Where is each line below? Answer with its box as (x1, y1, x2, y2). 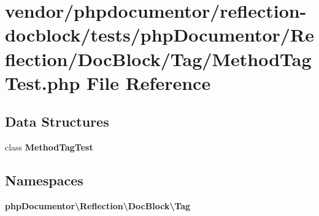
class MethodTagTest (5, 141, 93, 154)
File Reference (86, 70, 211, 95)
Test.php (5, 70, 80, 95)
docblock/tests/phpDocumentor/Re (5, 22, 314, 47)
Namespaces (5, 171, 83, 190)
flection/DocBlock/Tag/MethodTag (5, 46, 312, 71)
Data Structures (5, 112, 109, 131)
